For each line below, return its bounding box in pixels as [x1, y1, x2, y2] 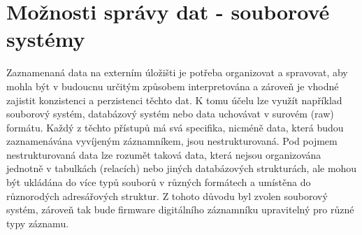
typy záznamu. [6, 215, 69, 230]
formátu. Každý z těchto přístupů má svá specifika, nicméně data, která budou [6, 120, 344, 134]
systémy [6, 24, 85, 53]
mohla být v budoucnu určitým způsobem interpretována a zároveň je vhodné [6, 78, 339, 93]
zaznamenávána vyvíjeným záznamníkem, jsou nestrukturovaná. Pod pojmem [6, 134, 338, 148]
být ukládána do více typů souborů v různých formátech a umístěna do [6, 175, 311, 190]
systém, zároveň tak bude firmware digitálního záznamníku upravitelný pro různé [6, 202, 354, 217]
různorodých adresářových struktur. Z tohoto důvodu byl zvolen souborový [6, 188, 328, 203]
